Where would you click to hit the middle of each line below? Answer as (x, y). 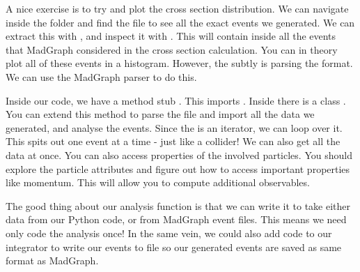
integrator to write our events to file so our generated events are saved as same (174, 247)
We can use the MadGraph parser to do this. (101, 76)
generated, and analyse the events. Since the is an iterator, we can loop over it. (174, 127)
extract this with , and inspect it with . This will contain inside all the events (171, 36)
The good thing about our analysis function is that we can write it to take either (178, 205)
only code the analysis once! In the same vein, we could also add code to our (169, 233)
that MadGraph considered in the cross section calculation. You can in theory (172, 49)
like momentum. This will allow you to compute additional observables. (158, 182)
